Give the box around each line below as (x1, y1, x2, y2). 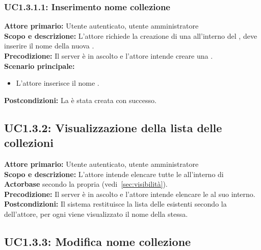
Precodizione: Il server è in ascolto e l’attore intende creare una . (4, 51, 213, 61)
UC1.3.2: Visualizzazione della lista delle (4, 119, 222, 135)
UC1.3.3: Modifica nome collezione (4, 233, 191, 249)
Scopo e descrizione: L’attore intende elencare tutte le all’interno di (4, 168, 224, 179)
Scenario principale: (4, 60, 75, 71)
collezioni (4, 135, 54, 151)
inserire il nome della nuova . (4, 40, 94, 51)
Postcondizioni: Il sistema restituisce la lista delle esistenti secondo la (4, 198, 227, 209)
